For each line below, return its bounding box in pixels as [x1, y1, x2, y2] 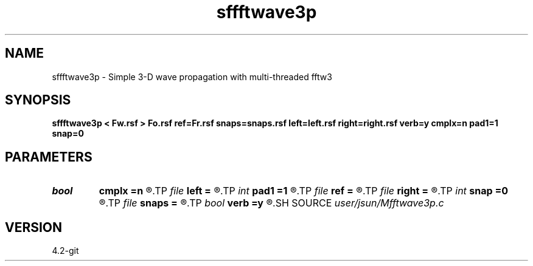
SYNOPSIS [5, 92, 71, 108]
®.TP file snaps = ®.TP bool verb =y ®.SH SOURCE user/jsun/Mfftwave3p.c [99, 197, 444, 210]
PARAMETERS [5, 149, 92, 165]
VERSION [5, 219, 63, 235]
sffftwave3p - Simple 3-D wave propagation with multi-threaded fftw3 [52, 71, 332, 82]
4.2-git [52, 245, 79, 256]
